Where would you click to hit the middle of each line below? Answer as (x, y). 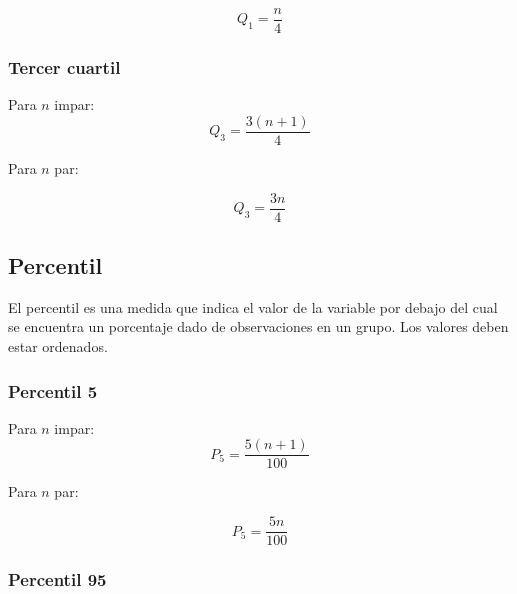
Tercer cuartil (64, 66)
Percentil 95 (57, 579)
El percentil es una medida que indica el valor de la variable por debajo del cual (253, 306)
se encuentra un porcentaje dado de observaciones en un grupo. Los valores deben (258, 326)
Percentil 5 (53, 390)
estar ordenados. (58, 345)
